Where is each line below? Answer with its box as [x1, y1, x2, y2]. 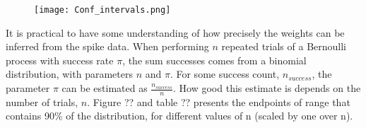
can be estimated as [61, 81, 148, 95]
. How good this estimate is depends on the [173, 81, 361, 95]
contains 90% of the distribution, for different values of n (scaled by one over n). [6, 108, 353, 123]
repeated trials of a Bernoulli [221, 39, 347, 54]
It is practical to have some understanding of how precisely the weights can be [6, 25, 345, 40]
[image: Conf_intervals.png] [34, 5, 171, 15]
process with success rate [6, 52, 114, 67]
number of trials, [6, 94, 78, 109]
